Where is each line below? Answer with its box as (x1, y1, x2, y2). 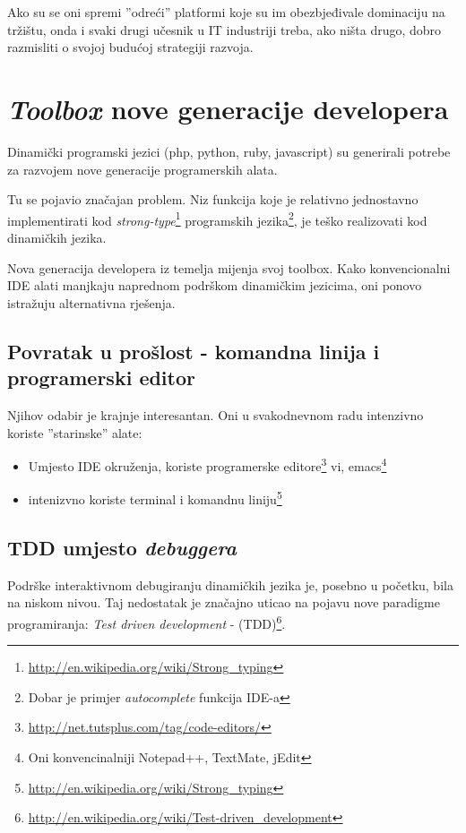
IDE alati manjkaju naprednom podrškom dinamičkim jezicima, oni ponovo (7, 276, 422, 295)
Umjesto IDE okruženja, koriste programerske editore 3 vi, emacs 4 (28, 454, 387, 475)
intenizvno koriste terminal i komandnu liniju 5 (28, 487, 282, 508)
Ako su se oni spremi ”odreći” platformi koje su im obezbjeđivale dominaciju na (7, 3, 445, 21)
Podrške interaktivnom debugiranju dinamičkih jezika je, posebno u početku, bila (7, 575, 453, 594)
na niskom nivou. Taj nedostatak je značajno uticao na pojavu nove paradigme (7, 593, 440, 612)
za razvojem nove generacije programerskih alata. (7, 159, 278, 178)
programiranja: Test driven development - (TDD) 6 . (7, 611, 286, 632)
